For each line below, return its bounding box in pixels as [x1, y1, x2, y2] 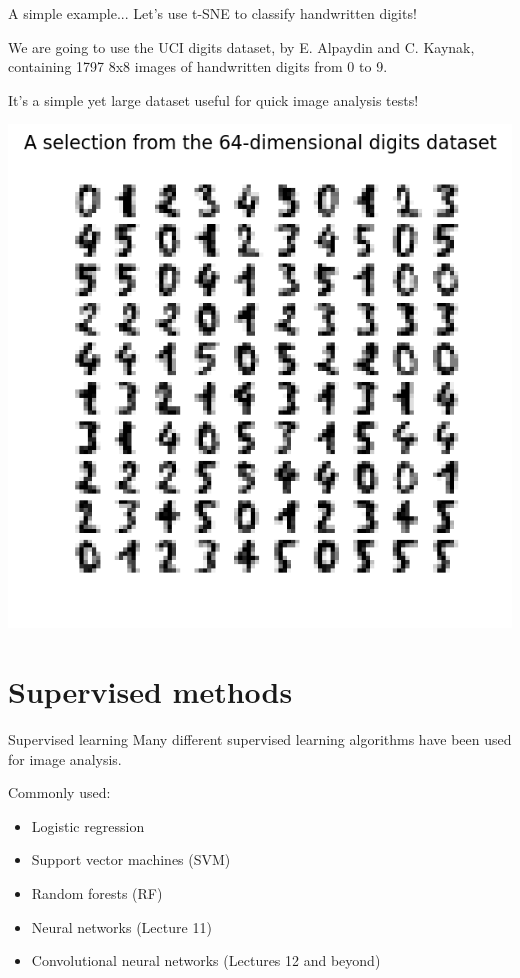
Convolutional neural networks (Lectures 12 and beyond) [31, 950, 381, 971]
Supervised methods [8, 671, 293, 712]
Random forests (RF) [31, 883, 163, 904]
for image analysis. [8, 748, 122, 769]
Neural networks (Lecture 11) [31, 916, 212, 937]
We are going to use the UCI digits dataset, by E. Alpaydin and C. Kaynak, [8, 36, 475, 57]
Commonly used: [8, 782, 111, 803]
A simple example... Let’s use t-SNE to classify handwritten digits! [8, 3, 417, 23]
